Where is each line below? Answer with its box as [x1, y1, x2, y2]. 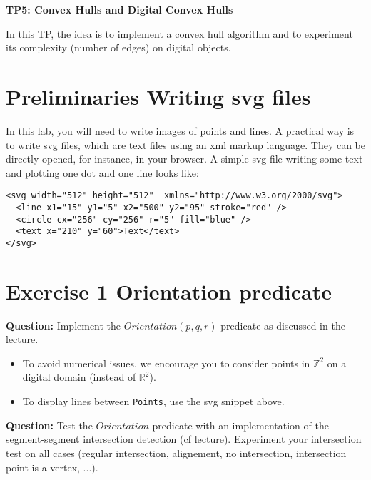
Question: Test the [6, 417, 93, 432]
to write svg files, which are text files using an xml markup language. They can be [6, 137, 366, 152]
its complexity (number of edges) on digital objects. [6, 40, 231, 55]
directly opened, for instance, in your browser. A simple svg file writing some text [6, 151, 363, 166]
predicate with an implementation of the [152, 417, 329, 432]
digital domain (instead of [22, 369, 136, 384]
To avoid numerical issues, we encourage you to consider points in [22, 355, 310, 370]
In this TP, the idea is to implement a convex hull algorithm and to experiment [6, 26, 353, 41]
